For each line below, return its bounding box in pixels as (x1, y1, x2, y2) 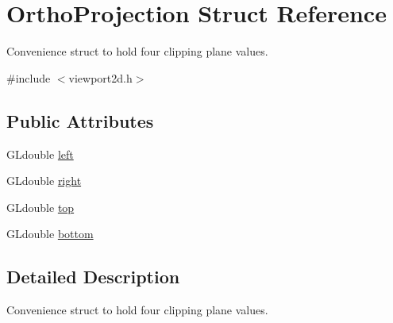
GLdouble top (6, 198, 75, 215)
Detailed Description (6, 264, 180, 289)
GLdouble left (6, 145, 74, 162)
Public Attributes (6, 108, 154, 133)
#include (6, 69, 51, 86)
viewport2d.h (68, 69, 133, 86)
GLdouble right (6, 172, 82, 189)
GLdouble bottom (6, 225, 94, 242)
